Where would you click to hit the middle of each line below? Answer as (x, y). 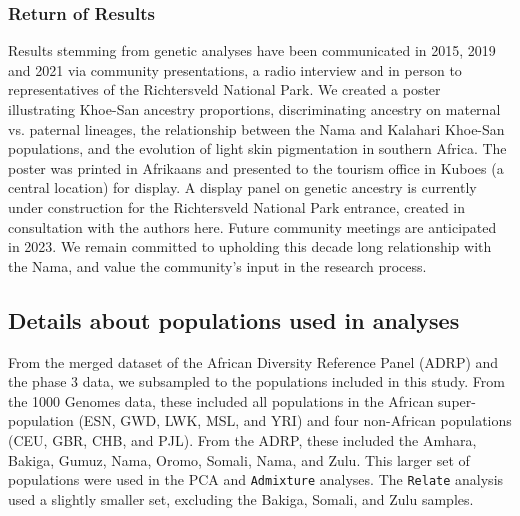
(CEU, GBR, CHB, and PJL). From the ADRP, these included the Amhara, (242, 439)
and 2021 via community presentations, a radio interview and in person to (235, 69)
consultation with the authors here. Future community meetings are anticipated (252, 226)
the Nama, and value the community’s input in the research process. (217, 265)
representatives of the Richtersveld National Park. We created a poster (224, 89)
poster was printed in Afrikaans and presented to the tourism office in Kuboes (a (256, 167)
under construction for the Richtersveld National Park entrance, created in (237, 206)
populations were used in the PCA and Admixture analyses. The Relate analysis (256, 479)
